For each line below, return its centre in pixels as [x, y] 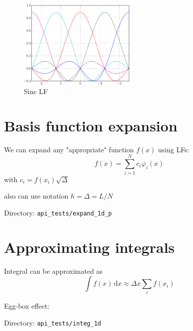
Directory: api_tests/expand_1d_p [58, 212]
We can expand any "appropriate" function [69, 149]
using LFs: [174, 149]
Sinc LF [36, 91]
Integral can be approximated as [53, 271]
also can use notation [36, 196]
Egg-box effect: [27, 306]
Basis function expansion [91, 125]
